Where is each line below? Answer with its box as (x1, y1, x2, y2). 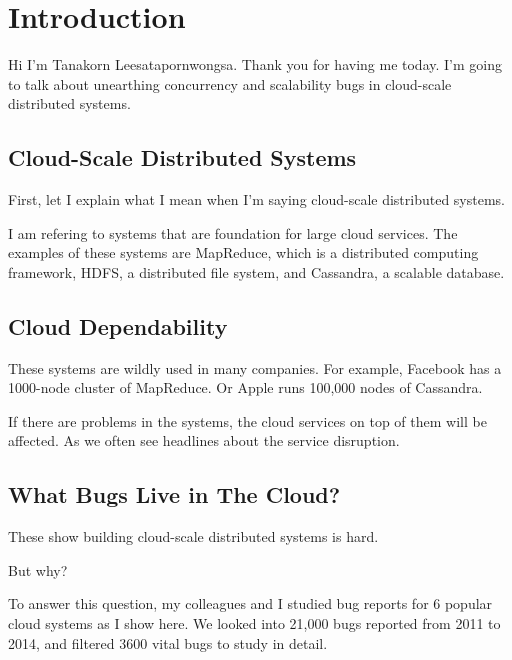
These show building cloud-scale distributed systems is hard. (8, 526, 379, 547)
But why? (8, 559, 68, 580)
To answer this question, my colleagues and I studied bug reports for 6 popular (8, 593, 493, 614)
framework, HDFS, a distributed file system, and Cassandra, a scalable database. (8, 261, 505, 282)
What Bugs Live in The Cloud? (8, 479, 341, 510)
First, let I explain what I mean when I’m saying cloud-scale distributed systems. (8, 189, 505, 210)
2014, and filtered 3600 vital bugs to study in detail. (8, 632, 328, 653)
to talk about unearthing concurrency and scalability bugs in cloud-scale (8, 73, 452, 94)
